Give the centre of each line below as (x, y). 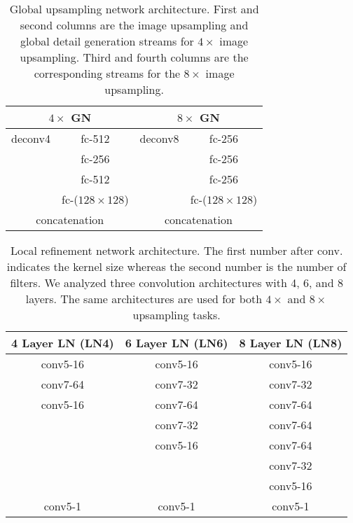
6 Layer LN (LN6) (176, 343)
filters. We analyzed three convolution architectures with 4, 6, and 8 (176, 283)
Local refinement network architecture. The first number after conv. (176, 250)
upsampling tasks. (176, 315)
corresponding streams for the (107, 73)
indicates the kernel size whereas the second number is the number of (176, 266)
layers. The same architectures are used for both (144, 299)
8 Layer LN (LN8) (291, 343)
